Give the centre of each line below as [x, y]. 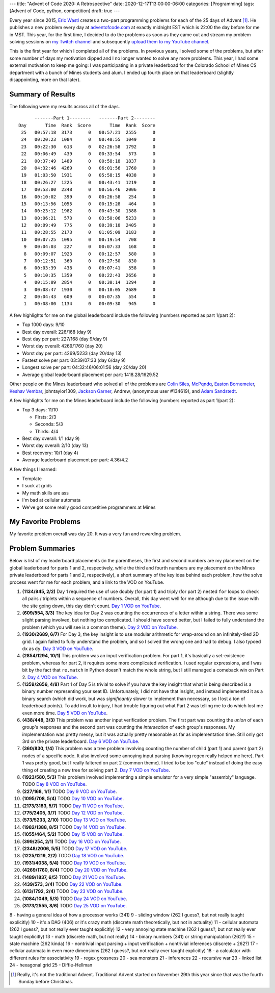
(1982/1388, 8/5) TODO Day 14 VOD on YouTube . [74, 827]
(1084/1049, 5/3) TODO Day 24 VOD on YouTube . [75, 899]
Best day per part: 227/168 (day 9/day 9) [65, 339]
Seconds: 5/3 [49, 424]
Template [32, 478]
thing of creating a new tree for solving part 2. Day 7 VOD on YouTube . [96, 770]
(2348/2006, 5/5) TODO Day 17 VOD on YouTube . [75, 848]
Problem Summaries [43, 549]
